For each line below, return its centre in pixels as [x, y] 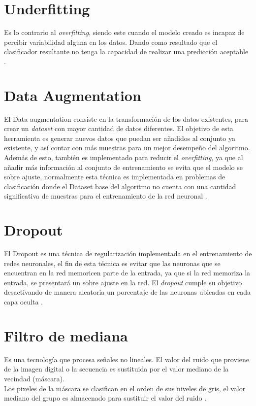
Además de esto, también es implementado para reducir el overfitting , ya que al [124, 157]
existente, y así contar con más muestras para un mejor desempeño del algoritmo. [127, 148]
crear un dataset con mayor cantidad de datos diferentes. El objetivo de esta [119, 128]
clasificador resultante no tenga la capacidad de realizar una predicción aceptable [126, 51]
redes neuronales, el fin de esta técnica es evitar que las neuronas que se [112, 263]
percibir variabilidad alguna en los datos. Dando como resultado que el [111, 42]
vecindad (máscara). [34, 378]
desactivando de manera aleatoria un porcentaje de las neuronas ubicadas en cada [127, 292]
